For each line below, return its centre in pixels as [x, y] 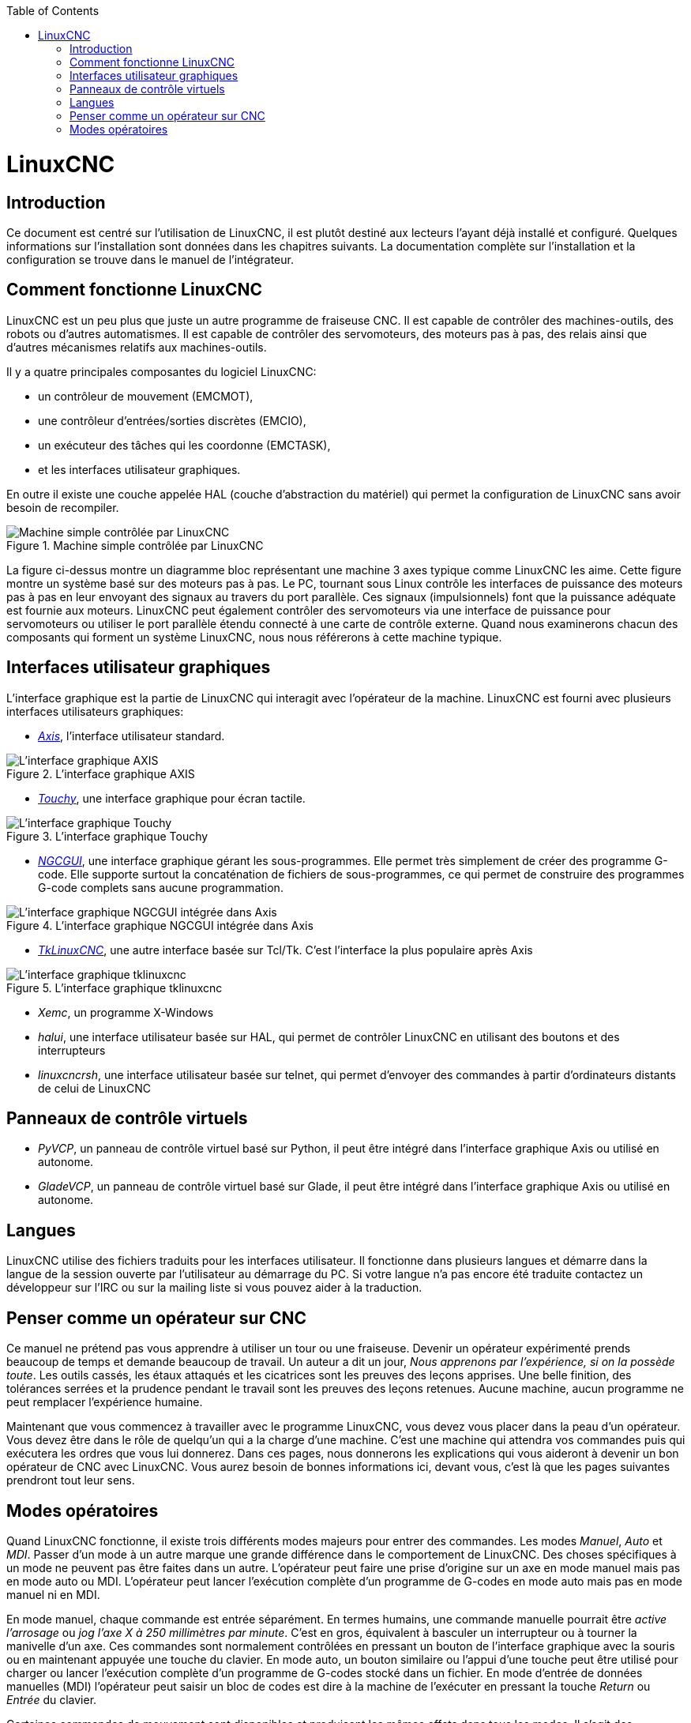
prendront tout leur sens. [71, 1480]
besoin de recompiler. [63, 507]
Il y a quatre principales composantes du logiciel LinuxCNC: [161, 371]
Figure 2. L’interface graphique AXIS [101, 773]
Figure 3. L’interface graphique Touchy [107, 836]
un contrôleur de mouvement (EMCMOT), [146, 396]
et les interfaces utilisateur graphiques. [139, 469]
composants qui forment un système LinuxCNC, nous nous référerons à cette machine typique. [254, 637]
